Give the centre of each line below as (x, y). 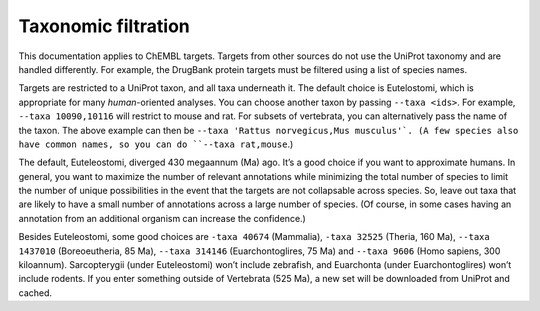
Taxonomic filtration (104, 26)
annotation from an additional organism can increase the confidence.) (162, 218)
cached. (35, 292)
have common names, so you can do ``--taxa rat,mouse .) (156, 144)
